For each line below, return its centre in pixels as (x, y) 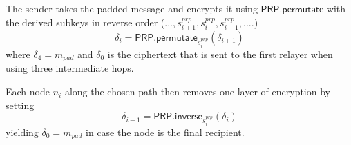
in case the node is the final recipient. (165, 132)
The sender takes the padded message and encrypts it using (132, 8)
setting (20, 105)
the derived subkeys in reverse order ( (85, 22)
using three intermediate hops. (70, 68)
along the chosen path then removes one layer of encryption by (197, 91)
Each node (28, 91)
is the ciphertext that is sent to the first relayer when (220, 54)
